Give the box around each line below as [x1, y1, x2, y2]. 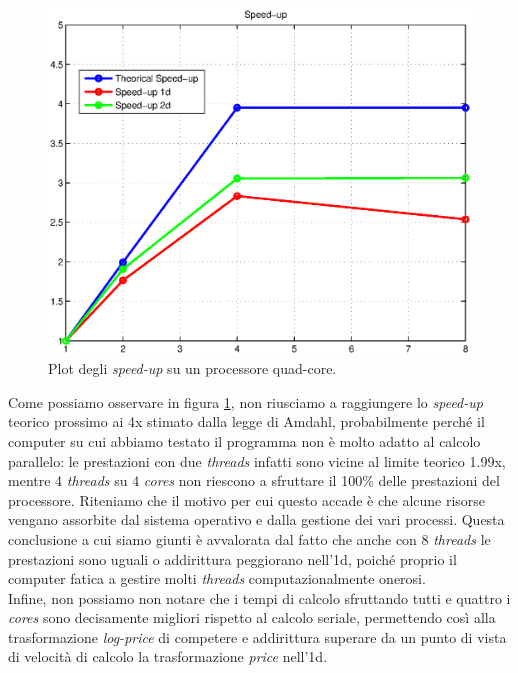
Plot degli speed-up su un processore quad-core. [48, 358, 337, 379]
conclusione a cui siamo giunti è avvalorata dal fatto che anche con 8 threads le [8, 528, 491, 549]
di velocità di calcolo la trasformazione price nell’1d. [8, 646, 328, 667]
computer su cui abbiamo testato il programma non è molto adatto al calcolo [8, 430, 481, 451]
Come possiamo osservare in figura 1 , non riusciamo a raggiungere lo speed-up [8, 391, 483, 412]
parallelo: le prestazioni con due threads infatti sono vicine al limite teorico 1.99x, [8, 450, 506, 471]
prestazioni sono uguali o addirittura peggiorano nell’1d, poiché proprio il [8, 548, 457, 569]
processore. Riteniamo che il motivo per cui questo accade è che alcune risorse [8, 489, 486, 510]
